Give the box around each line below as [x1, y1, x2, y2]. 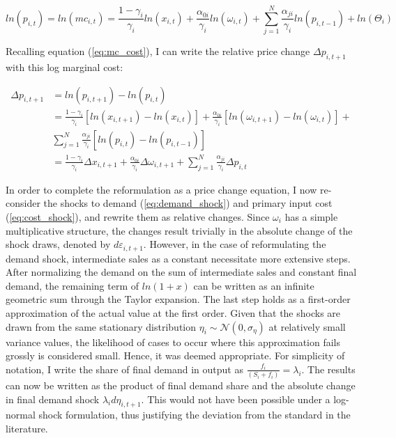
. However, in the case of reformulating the [143, 237, 326, 251]
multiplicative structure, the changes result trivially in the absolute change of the [6, 223, 353, 237]
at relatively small [268, 319, 346, 334]
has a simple [284, 209, 338, 224]
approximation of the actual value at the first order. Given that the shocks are [6, 305, 341, 320]
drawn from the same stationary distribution [6, 319, 197, 334]
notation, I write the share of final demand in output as [6, 361, 243, 376]
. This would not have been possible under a [141, 391, 330, 406]
